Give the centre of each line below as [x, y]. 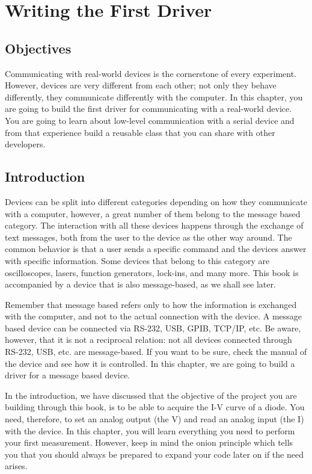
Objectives [38, 48]
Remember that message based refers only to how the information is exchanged [151, 304]
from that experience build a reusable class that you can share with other [140, 132]
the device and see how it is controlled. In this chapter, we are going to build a [150, 363]
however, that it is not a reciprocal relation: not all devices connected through [148, 340]
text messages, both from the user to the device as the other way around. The [148, 237]
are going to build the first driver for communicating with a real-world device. [148, 109]
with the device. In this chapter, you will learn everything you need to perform [150, 430]
